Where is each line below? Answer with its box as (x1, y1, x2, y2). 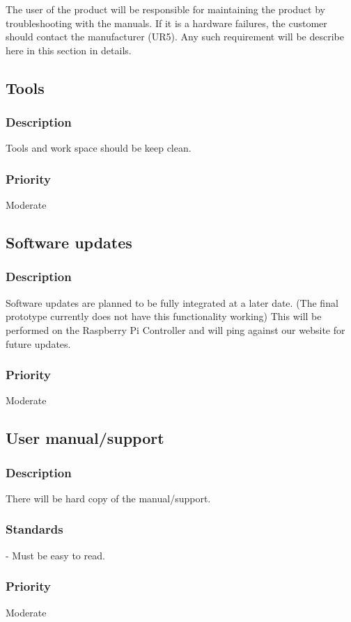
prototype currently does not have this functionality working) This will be (6, 309, 322, 324)
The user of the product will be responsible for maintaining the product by (6, 2, 325, 16)
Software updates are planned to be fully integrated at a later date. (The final (6, 295, 338, 310)
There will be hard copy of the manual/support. (6, 491, 211, 505)
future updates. (6, 336, 71, 351)
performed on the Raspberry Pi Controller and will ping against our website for (6, 322, 345, 337)
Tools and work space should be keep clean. (6, 141, 192, 155)
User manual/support (6, 427, 164, 449)
